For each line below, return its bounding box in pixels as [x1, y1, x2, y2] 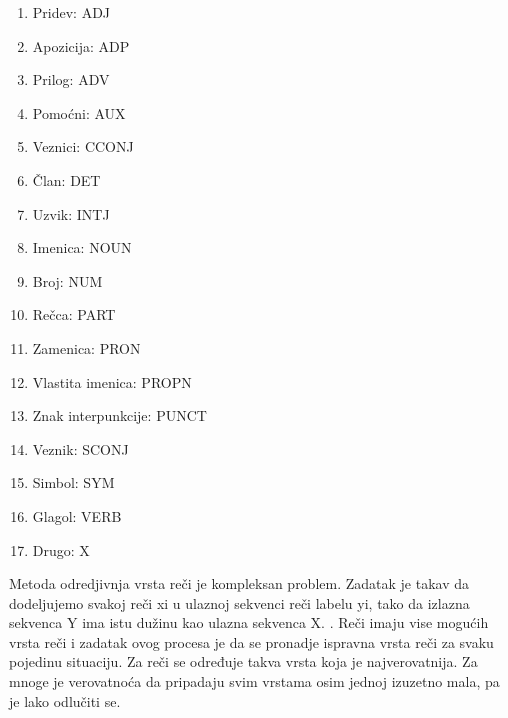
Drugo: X [32, 539, 90, 560]
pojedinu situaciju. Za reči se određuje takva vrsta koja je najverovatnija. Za [9, 651, 478, 672]
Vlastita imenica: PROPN [32, 371, 192, 392]
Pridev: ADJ [32, 2, 111, 22]
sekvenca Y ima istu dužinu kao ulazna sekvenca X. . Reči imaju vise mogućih [9, 612, 489, 633]
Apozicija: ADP [32, 35, 130, 56]
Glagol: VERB [32, 505, 122, 526]
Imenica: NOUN [32, 237, 132, 258]
